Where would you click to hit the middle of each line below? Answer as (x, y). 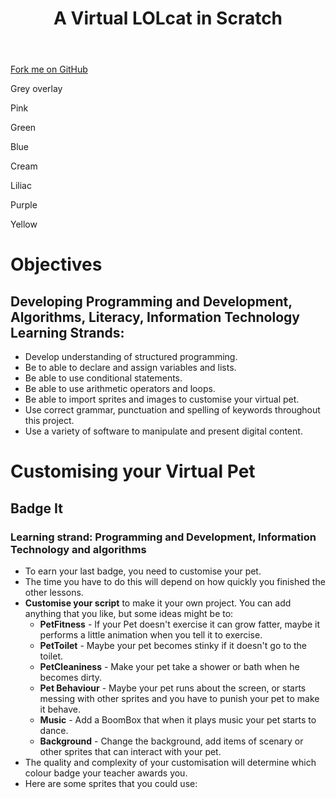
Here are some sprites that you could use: (111, 784)
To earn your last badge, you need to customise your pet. (143, 571)
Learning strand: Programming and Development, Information (163, 537)
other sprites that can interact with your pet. (130, 752)
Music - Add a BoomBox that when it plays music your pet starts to (178, 720)
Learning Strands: (67, 332)
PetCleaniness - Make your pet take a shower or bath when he (169, 667)
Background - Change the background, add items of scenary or (171, 741)
